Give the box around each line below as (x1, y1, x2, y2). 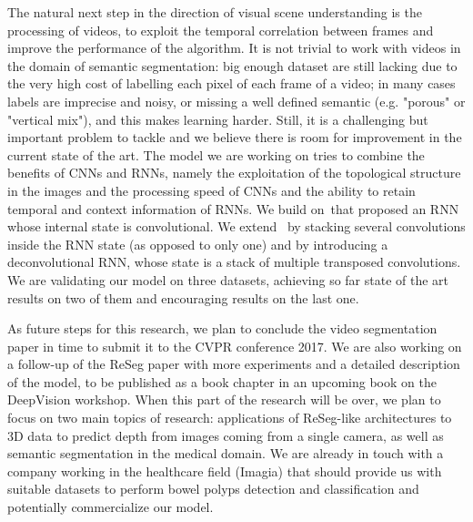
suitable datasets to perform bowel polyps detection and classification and (7, 479, 419, 498)
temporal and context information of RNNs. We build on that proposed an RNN (7, 199, 459, 218)
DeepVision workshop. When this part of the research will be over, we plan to (7, 390, 441, 409)
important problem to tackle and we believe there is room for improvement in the (7, 128, 462, 147)
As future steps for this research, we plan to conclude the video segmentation (7, 319, 438, 338)
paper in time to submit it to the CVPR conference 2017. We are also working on (7, 336, 462, 355)
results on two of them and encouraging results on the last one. (7, 288, 359, 307)
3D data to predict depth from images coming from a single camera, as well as (7, 425, 444, 445)
